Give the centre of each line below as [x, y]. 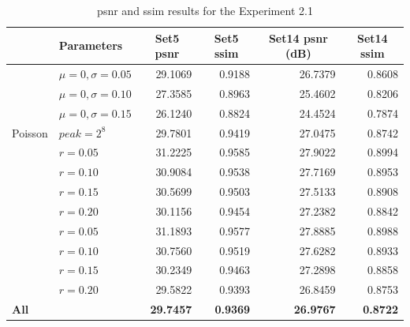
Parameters [91, 45]
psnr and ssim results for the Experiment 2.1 [205, 10]
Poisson [30, 132]
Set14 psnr [298, 38]
